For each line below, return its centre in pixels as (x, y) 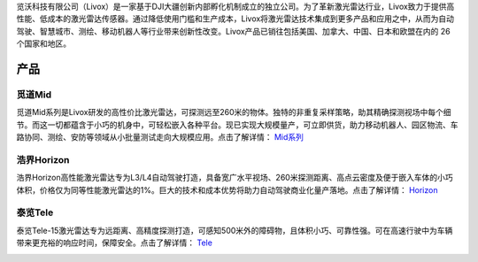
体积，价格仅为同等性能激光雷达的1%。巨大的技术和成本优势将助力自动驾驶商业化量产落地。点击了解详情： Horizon (227, 189)
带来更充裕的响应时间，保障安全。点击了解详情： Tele (114, 243)
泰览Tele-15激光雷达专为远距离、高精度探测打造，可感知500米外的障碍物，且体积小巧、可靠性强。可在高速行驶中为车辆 (235, 230)
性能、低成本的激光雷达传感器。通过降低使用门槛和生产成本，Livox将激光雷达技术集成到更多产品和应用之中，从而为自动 (235, 19)
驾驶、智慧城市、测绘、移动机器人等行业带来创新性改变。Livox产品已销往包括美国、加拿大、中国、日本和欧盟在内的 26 (233, 31)
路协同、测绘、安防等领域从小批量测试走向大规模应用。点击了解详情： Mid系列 (160, 137)
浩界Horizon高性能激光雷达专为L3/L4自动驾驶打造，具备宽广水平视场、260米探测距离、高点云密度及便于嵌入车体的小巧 (235, 178)
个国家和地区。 (43, 43)
